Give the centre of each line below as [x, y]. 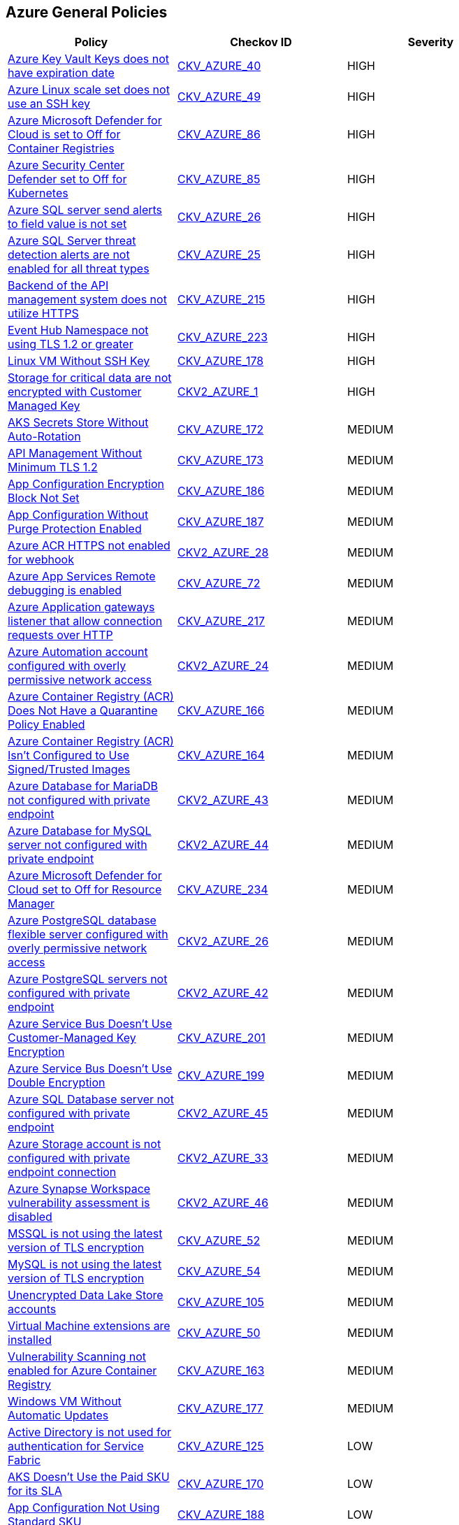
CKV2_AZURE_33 [223, 1158]
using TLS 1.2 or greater [71, 344]
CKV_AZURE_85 [219, 179]
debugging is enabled [65, 590]
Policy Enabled [46, 725]
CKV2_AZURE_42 [223, 993]
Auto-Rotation [44, 437]
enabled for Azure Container [82, 1371]
